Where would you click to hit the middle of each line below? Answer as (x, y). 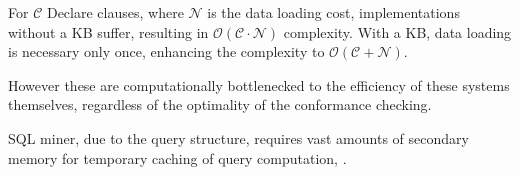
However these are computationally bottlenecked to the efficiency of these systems (259, 84)
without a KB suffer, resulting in (108, 31)
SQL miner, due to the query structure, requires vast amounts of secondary (238, 137)
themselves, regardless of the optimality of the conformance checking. (220, 104)
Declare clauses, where (115, 12)
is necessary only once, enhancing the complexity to (166, 51)
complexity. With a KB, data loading (397, 31)
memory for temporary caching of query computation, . (177, 157)
